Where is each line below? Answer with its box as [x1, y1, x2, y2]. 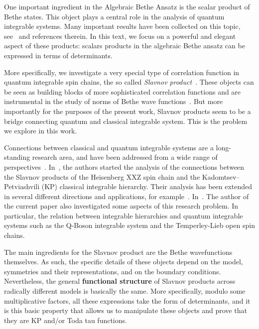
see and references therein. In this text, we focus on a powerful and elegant [4, 30, 236, 41]
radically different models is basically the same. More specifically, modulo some [4, 286, 246, 296]
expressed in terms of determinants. [4, 50, 113, 60]
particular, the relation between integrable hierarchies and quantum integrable [4, 210, 243, 220]
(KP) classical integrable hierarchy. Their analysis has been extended [41, 181, 253, 192]
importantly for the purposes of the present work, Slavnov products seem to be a [4, 106, 251, 116]
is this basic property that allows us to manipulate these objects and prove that [4, 305, 247, 316]
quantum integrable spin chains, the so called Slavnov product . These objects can [4, 77, 254, 87]
